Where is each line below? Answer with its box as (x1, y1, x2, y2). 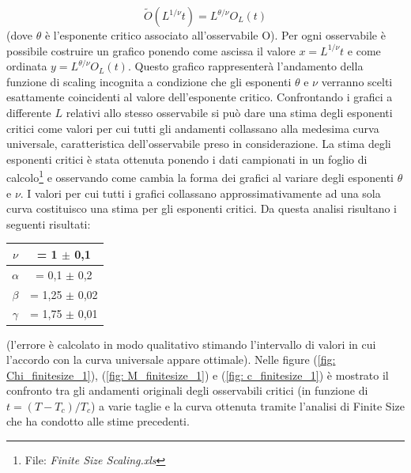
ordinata (6, 58, 47, 74)
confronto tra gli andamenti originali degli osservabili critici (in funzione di (6, 382, 368, 399)
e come (347, 42, 381, 59)
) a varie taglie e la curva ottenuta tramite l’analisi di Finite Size (90, 397, 405, 414)
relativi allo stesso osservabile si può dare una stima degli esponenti (66, 104, 393, 120)
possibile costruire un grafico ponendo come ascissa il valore (6, 42, 296, 59)
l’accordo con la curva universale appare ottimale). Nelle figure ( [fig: (6, 351, 336, 368)
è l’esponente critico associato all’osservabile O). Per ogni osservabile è (44, 27, 386, 43)
